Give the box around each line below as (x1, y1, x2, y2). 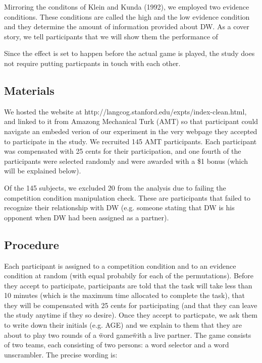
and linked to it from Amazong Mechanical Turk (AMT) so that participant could (4, 116, 258, 127)
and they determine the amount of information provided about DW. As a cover (4, 21, 249, 32)
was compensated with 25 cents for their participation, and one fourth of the (4, 146, 241, 156)
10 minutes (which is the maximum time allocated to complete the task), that (4, 290, 245, 300)
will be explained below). (4, 165, 81, 176)
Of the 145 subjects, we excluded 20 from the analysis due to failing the (4, 182, 226, 193)
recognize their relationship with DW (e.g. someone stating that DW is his (4, 202, 235, 213)
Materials (4, 82, 55, 98)
